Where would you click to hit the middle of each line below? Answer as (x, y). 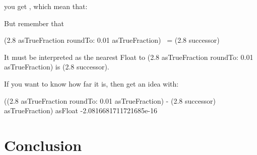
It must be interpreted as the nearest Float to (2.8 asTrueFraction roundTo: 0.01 (129, 57)
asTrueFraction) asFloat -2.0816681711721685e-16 (81, 110)
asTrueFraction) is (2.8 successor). (57, 67)
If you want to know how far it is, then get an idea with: (91, 83)
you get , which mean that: (46, 6)
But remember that (34, 23)
